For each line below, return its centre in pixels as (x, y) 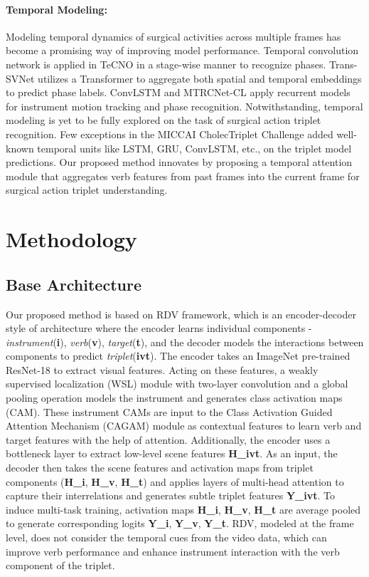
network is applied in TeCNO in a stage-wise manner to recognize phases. (166, 64)
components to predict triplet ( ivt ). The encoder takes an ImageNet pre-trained (178, 356)
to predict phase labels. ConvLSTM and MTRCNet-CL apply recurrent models (178, 92)
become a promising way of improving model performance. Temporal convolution (182, 50)
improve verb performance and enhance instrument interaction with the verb (173, 551)
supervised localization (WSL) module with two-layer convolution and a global (177, 384)
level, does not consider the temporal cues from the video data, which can (166, 537)
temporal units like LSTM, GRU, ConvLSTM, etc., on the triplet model (194, 148)
